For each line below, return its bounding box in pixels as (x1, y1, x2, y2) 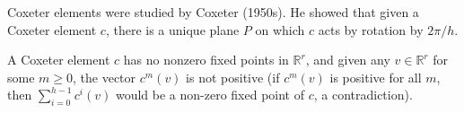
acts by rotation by (318, 20, 424, 39)
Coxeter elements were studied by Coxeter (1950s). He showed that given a (7, 3, 419, 21)
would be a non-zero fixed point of (115, 85, 304, 104)
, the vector (73, 67, 136, 86)
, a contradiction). (313, 85, 413, 104)
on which (255, 20, 305, 39)
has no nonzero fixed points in (123, 50, 289, 69)
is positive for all (329, 67, 422, 86)
